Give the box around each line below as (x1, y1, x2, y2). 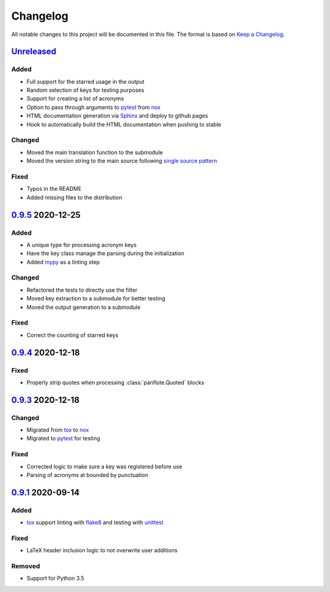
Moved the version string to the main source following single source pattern (26, 157, 218, 165)
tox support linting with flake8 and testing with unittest (26, 519, 164, 526)
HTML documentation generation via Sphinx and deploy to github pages (26, 112, 208, 119)
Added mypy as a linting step (26, 258, 100, 265)
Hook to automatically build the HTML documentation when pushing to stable (26, 120, 221, 128)
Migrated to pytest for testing (26, 435, 100, 442)
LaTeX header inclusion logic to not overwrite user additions (26, 547, 178, 554)
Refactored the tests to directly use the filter (26, 286, 137, 294)
